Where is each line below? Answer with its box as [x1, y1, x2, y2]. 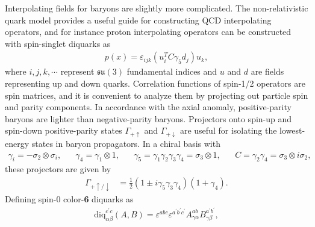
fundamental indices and [126, 65, 217, 78]
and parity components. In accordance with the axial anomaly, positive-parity [5, 101, 292, 113]
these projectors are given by [5, 163, 111, 175]
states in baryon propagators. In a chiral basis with [31, 137, 220, 149]
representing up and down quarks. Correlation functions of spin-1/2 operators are [5, 77, 305, 89]
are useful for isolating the [179, 124, 277, 137]
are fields [251, 65, 284, 78]
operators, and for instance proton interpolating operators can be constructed [5, 25, 292, 38]
